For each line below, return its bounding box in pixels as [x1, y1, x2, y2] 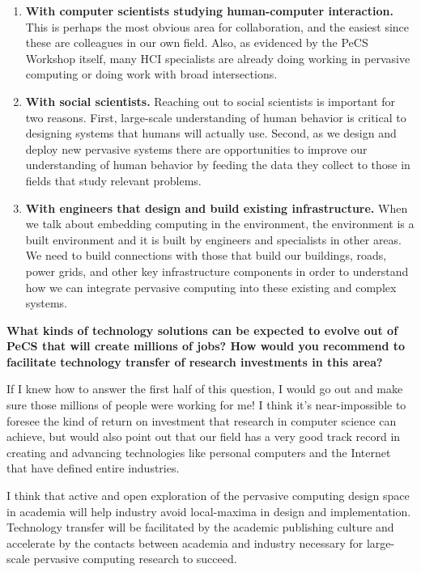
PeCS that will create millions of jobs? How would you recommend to [6, 337, 406, 354]
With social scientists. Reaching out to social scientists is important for [25, 92, 396, 109]
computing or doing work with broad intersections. [25, 66, 278, 83]
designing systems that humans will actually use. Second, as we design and [25, 125, 397, 142]
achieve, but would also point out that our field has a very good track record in [6, 428, 401, 445]
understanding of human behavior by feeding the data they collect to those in [25, 156, 410, 173]
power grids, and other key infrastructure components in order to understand [25, 262, 409, 279]
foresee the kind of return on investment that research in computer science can [6, 412, 397, 429]
